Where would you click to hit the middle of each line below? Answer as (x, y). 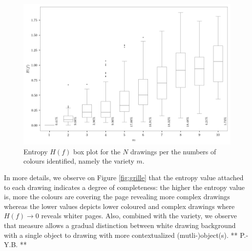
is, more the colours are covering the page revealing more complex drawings (117, 197)
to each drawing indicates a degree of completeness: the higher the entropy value (125, 187)
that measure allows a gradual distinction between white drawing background (120, 225)
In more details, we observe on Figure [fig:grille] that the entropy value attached (124, 177)
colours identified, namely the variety (79, 161)
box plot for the (97, 151)
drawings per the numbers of (173, 151)
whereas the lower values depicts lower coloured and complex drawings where (119, 206)
